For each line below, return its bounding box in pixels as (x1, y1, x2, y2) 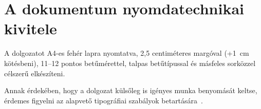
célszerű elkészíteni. (4, 68, 65, 78)
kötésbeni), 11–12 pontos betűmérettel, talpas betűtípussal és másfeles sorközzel (4, 57, 256, 68)
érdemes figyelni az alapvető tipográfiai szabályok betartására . (4, 95, 203, 105)
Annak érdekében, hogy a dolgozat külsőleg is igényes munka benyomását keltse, (4, 85, 257, 96)
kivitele (4, 18, 57, 39)
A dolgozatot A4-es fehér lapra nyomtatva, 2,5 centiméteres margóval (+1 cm (4, 48, 249, 58)
